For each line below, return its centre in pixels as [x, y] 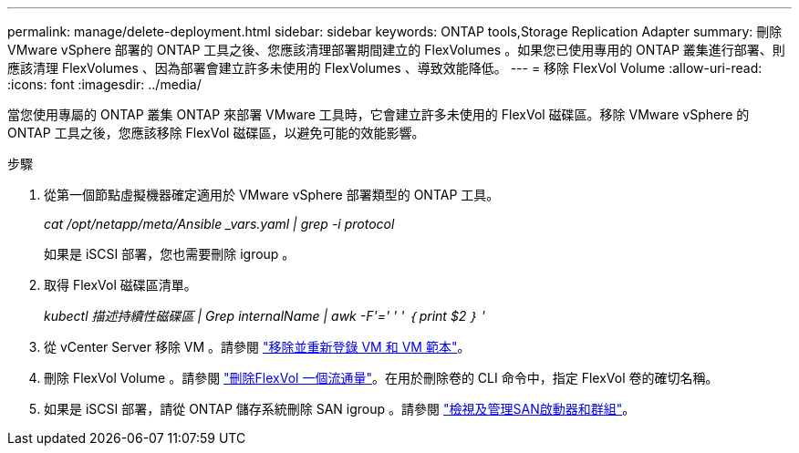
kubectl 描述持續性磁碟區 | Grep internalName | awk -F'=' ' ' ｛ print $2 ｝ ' [265, 316]
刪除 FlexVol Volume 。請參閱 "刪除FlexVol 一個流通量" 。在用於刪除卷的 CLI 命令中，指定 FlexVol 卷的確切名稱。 [381, 378]
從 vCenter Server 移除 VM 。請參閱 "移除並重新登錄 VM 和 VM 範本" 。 [257, 347]
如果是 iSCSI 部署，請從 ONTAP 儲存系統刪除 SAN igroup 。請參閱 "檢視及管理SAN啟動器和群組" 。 [340, 409]
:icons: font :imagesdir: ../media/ [104, 84]
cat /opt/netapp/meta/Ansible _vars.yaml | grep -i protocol [219, 224]
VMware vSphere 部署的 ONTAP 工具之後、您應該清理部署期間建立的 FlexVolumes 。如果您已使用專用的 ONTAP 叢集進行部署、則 [396, 50]
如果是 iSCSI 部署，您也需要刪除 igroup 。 [170, 254]
